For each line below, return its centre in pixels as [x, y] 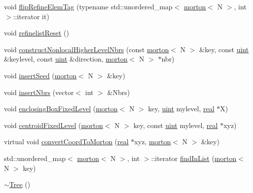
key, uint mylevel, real [181, 109]
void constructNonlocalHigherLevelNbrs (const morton [87, 49]
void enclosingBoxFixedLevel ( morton [61, 109]
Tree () [20, 184]
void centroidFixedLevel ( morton [54, 125]
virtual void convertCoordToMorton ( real [66, 142]
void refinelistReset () [36, 33]
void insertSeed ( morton [40, 75]
